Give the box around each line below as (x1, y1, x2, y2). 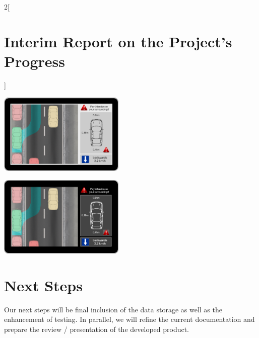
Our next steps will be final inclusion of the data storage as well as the (4, 304, 222, 314)
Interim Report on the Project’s (4, 31, 232, 51)
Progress (4, 50, 65, 71)
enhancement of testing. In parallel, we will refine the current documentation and (4, 314, 255, 324)
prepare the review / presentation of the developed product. (4, 323, 189, 334)
